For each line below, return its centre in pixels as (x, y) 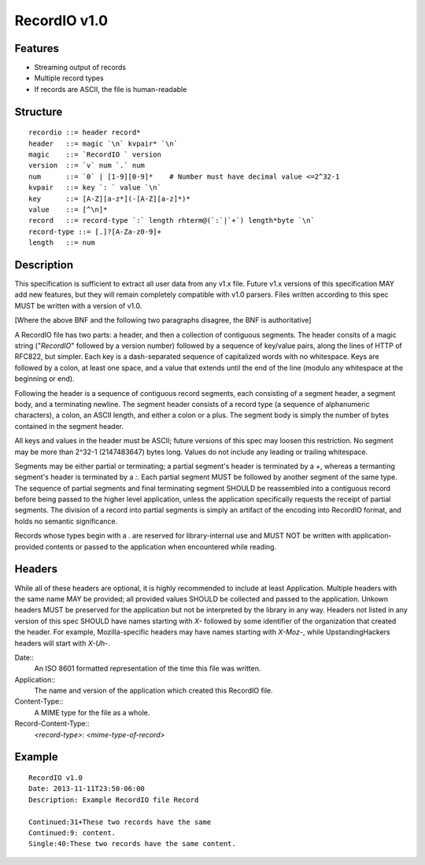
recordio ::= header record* (85, 133)
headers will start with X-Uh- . (62, 643)
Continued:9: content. (72, 833)
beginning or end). (44, 379)
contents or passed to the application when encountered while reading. (161, 546)
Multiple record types (69, 78)
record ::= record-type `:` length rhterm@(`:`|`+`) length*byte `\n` (172, 221)
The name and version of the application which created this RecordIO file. (153, 691)
